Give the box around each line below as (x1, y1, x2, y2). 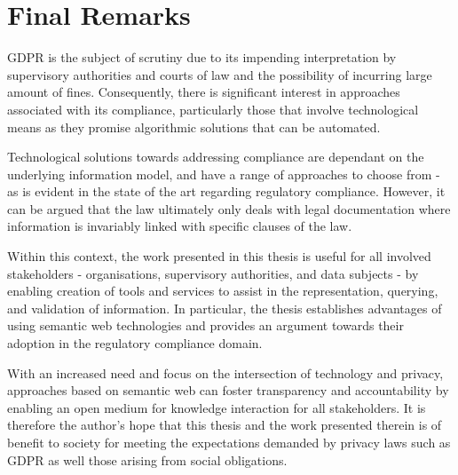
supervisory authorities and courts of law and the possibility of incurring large (7, 65, 432, 83)
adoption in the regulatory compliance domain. (7, 334, 263, 352)
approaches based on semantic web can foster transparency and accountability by (7, 381, 449, 400)
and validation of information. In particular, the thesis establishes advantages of (7, 298, 442, 317)
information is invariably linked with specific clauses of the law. (7, 217, 352, 235)
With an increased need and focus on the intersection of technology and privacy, (7, 363, 444, 382)
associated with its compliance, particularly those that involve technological (7, 99, 419, 118)
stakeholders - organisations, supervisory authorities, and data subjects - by (7, 264, 419, 282)
